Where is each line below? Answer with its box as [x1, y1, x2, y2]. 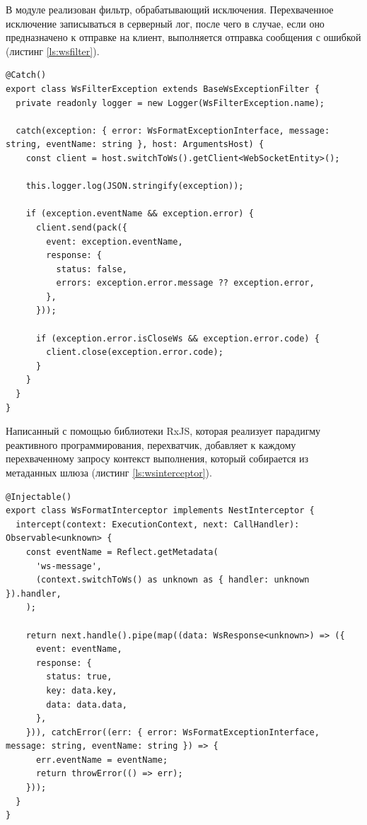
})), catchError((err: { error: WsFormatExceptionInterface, [25, 727, 320, 737]
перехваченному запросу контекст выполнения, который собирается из [6, 451, 309, 466]
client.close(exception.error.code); [46, 347, 223, 358]
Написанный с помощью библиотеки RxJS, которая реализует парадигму [6, 423, 321, 438]
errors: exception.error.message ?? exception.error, [56, 278, 315, 288]
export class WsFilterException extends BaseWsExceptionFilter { [6, 83, 320, 94]
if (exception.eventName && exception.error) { [25, 209, 254, 219]
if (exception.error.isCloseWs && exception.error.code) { [35, 333, 320, 344]
